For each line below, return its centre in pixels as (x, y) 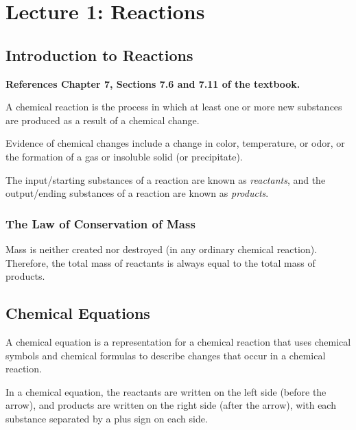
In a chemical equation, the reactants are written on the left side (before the (166, 391)
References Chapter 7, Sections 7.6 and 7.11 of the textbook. (153, 83)
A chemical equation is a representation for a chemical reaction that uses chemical (178, 341)
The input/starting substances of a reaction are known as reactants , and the (166, 179)
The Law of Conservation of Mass (100, 223)
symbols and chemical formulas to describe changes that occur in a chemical (166, 355)
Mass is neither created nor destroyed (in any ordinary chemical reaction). (162, 249)
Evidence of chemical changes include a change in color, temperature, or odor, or (175, 143)
